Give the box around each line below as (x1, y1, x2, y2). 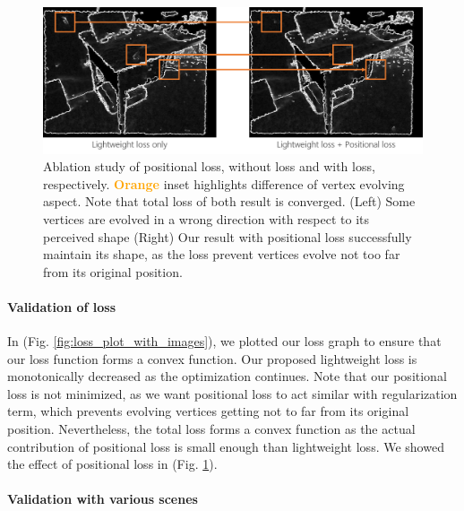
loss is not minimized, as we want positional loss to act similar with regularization (7, 384, 458, 403)
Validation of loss (7, 297, 116, 316)
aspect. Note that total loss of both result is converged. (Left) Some (43, 192, 416, 211)
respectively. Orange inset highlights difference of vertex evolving (43, 174, 405, 193)
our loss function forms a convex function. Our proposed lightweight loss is (7, 349, 417, 368)
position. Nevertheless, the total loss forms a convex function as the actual (7, 420, 416, 438)
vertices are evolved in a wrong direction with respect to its (43, 209, 369, 228)
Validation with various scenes (7, 489, 198, 508)
